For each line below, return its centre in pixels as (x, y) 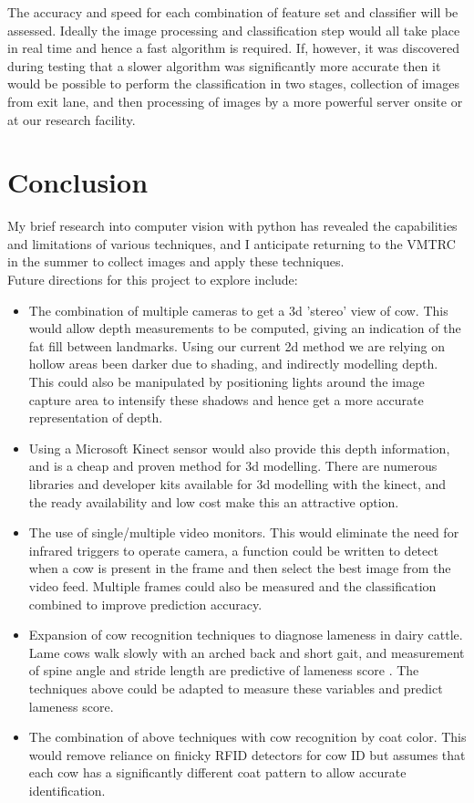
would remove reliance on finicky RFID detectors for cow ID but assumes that (247, 754)
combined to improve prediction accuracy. (145, 604)
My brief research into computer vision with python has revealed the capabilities (232, 226)
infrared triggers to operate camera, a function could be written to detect (233, 550)
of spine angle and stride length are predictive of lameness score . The (224, 670)
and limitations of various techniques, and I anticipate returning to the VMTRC (232, 243)
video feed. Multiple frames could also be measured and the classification (232, 585)
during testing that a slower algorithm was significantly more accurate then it (224, 65)
